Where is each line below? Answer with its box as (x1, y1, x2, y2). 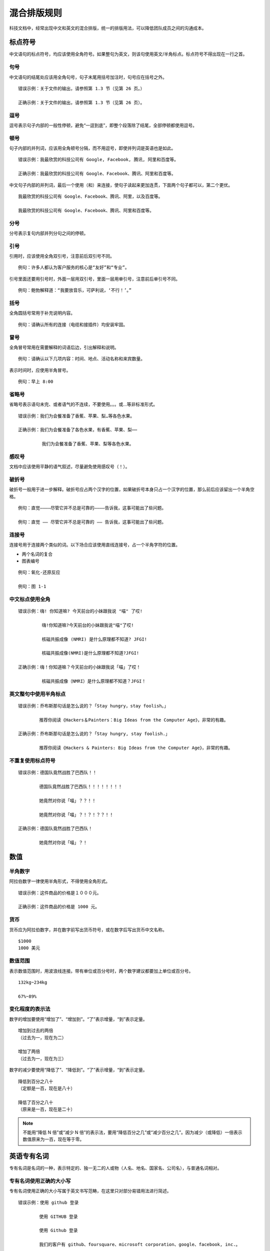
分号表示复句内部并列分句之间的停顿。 (9, 230, 88, 236)
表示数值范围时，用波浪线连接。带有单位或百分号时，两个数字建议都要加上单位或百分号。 (9, 968, 193, 974)
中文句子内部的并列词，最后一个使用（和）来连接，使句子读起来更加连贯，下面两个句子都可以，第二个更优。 (9, 182, 232, 188)
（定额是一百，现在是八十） (18, 1085, 75, 1091)
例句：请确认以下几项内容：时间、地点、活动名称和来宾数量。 (18, 356, 145, 362)
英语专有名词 (9, 1152, 49, 1160)
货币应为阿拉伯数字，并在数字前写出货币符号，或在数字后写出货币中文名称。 (9, 926, 167, 933)
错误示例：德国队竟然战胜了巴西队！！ (18, 770, 97, 776)
